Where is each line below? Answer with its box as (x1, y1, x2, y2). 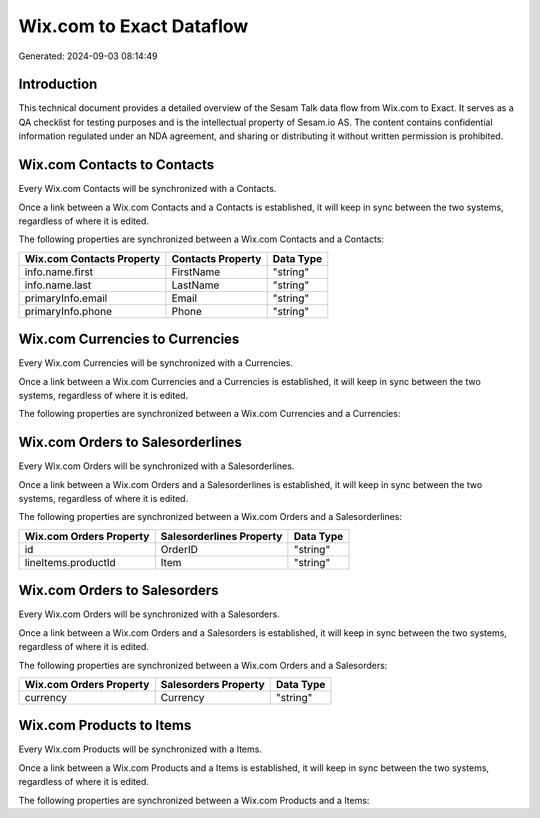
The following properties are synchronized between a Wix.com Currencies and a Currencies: (18, 408, 401, 420)
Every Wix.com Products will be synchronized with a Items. (18, 743, 262, 755)
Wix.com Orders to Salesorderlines (18, 434, 242, 451)
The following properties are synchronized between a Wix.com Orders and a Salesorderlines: (18, 511, 403, 523)
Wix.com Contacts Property (24, 251, 161, 265)
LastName (171, 278, 220, 292)
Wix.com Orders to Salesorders (18, 582, 219, 599)
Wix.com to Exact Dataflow (18, 15, 249, 37)
